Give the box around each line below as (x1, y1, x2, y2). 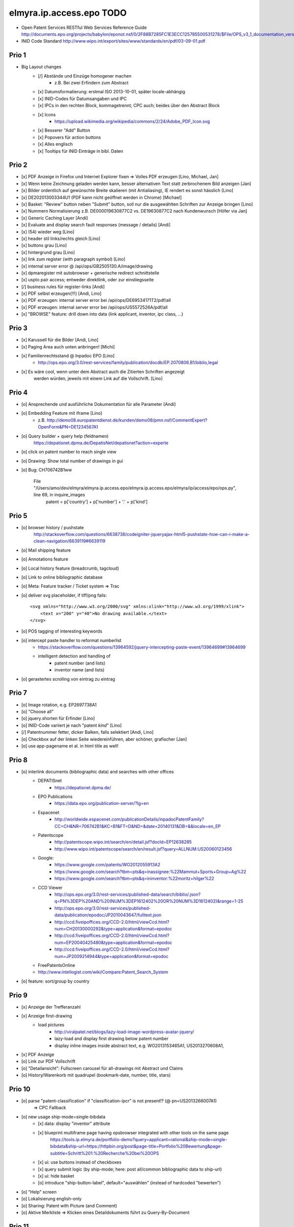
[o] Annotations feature (21, 556, 69, 562)
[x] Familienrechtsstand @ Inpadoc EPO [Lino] (21, 352, 115, 358)
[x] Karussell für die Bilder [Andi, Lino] (21, 337, 98, 343)
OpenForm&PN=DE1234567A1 (38, 424, 98, 430)
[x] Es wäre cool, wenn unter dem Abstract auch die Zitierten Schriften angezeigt (21, 369, 185, 374)
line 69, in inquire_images (33, 492, 85, 498)
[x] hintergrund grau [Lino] (21, 249, 75, 255)
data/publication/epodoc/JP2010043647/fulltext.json (54, 912, 162, 918)
